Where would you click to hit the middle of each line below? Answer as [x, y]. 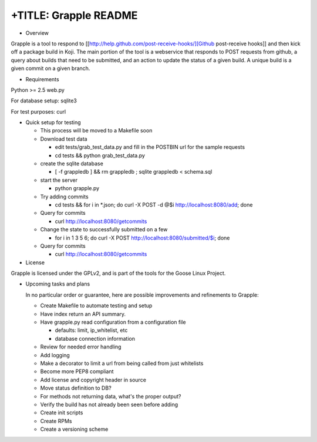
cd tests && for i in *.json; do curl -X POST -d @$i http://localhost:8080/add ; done [154, 205]
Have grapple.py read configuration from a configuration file [113, 322]
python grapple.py [77, 188]
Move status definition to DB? [76, 388]
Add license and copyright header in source [93, 380]
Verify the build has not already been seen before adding [109, 404]
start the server [59, 180]
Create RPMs [56, 421]
